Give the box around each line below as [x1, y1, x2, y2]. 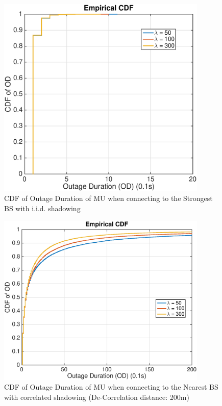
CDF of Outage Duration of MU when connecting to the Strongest [4, 193, 213, 204]
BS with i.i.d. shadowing [4, 203, 81, 214]
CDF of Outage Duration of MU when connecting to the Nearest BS [4, 382, 218, 392]
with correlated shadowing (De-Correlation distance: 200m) [4, 391, 189, 402]
